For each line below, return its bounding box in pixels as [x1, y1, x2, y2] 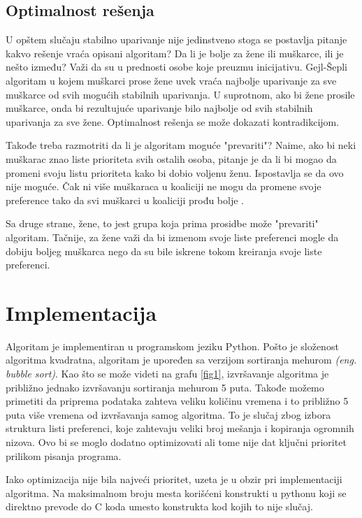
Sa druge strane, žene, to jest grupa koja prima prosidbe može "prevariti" [6, 216, 319, 231]
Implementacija [6, 298, 157, 326]
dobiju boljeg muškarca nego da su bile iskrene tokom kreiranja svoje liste [6, 243, 322, 258]
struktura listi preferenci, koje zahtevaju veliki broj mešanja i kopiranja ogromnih [6, 421, 354, 436]
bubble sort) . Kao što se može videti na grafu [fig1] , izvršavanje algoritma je [6, 366, 329, 381]
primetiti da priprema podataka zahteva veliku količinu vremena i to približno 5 [6, 394, 349, 408]
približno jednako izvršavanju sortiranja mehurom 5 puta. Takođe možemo [6, 380, 324, 394]
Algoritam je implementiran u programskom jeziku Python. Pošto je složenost [6, 338, 339, 353]
